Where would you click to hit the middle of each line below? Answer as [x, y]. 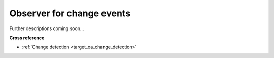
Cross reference [27, 38]
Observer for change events [70, 13]
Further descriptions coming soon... [47, 28]
